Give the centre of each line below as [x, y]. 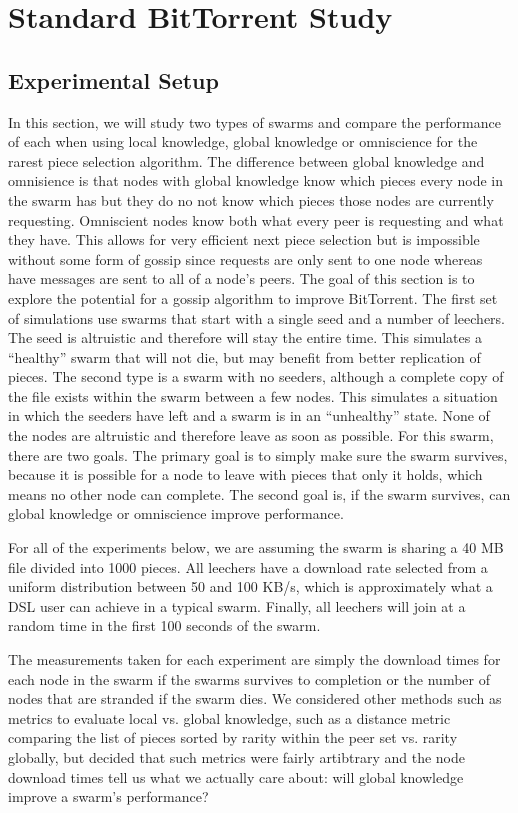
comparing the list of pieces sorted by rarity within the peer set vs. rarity [233, 737]
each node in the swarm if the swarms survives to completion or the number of [249, 678]
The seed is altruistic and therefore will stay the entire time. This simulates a [245, 337]
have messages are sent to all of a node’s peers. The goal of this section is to [241, 278]
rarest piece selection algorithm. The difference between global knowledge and [246, 160]
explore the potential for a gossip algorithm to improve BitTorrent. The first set [253, 297]
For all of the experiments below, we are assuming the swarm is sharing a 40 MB [256, 547]
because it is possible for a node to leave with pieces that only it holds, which [245, 474]
